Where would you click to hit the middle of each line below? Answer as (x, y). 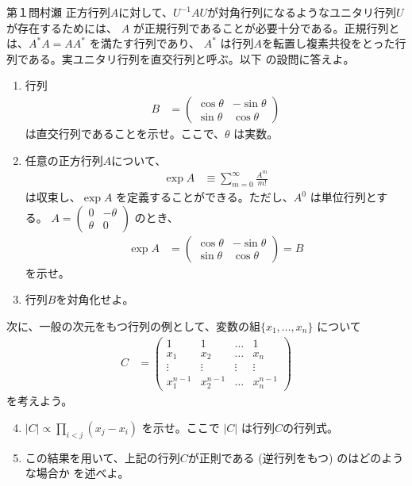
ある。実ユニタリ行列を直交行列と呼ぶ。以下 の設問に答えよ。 (191, 58)
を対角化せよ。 (95, 299)
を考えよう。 (40, 401)
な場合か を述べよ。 (77, 473)
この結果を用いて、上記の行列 (102, 457)
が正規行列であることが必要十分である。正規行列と (266, 27)
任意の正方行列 (64, 160)
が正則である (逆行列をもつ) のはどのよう (296, 457)
